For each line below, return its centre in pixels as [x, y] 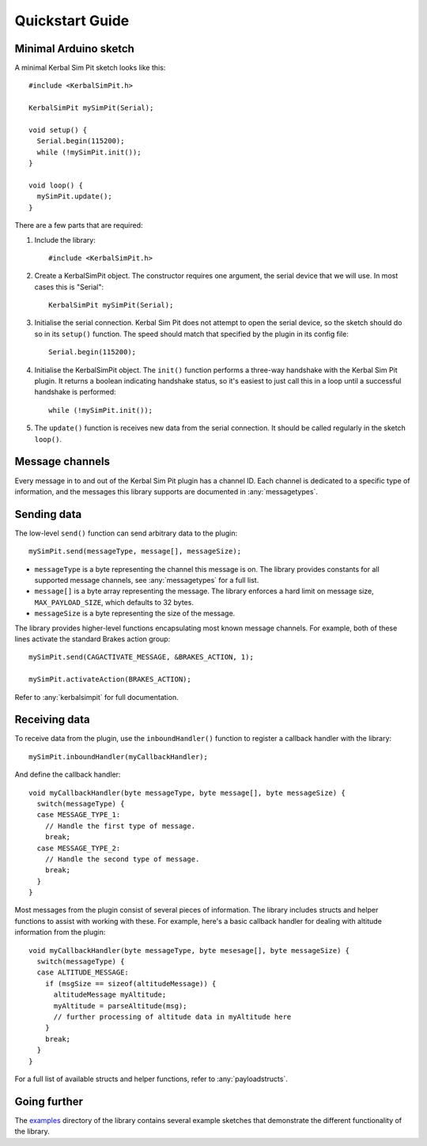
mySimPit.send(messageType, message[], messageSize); [135, 551]
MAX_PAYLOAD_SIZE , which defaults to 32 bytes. [114, 602]
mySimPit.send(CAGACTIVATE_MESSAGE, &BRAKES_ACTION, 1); [142, 657]
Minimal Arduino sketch [74, 49]
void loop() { [56, 185]
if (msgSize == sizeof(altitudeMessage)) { [130, 983]
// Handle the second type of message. [122, 859]
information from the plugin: [60, 932]
